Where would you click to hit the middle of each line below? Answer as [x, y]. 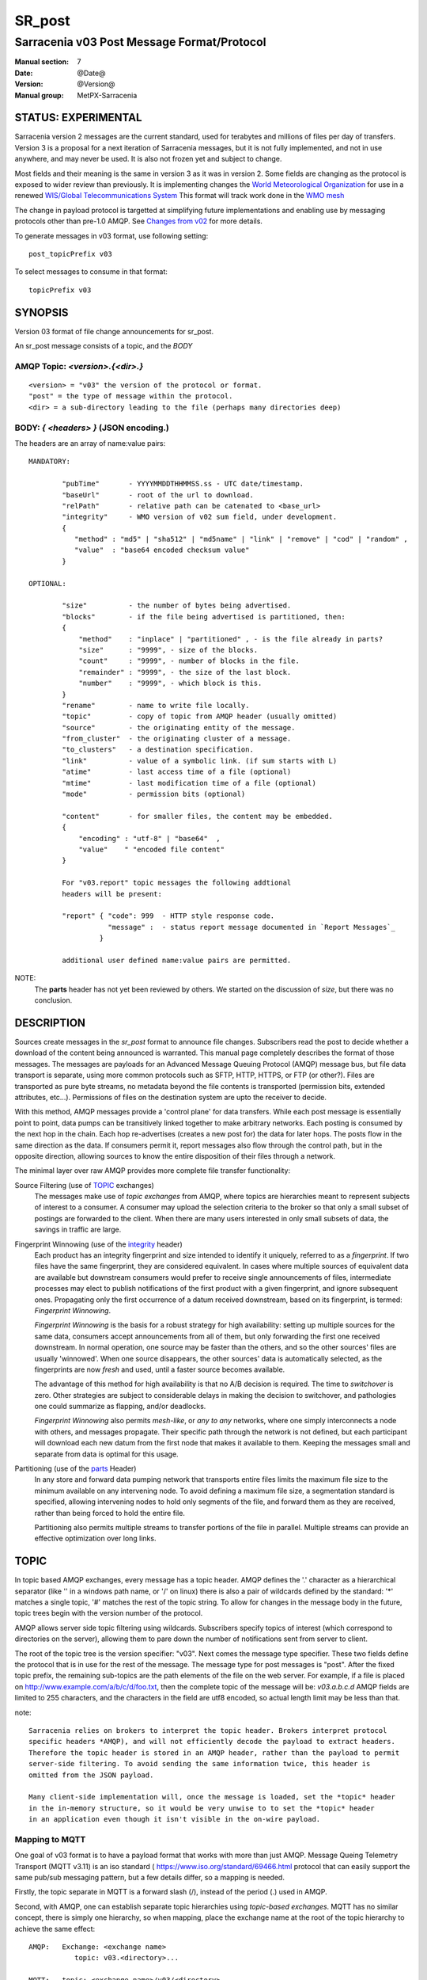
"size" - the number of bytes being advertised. [177, 605]
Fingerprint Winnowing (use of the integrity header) [99, 1244]
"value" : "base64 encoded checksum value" [162, 550]
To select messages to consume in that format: [91, 272]
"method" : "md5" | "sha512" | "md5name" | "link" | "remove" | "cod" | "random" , [241, 539]
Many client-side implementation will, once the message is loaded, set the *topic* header [212, 1797]
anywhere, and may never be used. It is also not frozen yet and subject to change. [148, 159]
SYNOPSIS [42, 312]
